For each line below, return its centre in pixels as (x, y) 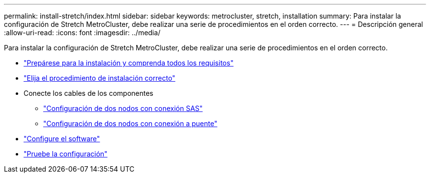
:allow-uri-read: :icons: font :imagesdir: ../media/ (82, 33)
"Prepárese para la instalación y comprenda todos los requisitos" (129, 63)
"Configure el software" (62, 139)
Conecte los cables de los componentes (89, 93)
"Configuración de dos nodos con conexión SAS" (123, 108)
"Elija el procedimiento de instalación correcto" (100, 78)
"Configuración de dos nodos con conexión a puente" (130, 123)
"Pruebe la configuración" (66, 154)
